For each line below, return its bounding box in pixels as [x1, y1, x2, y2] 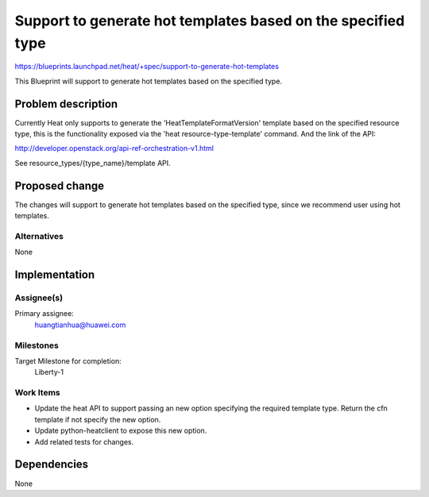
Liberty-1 [34, 368, 64, 377]
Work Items [14, 387, 60, 399]
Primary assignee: [14, 309, 75, 318]
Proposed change [14, 179, 105, 192]
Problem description [14, 97, 118, 110]
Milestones [14, 340, 59, 351]
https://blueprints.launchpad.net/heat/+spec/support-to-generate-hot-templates [14, 62, 280, 71]
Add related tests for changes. [34, 437, 134, 446]
